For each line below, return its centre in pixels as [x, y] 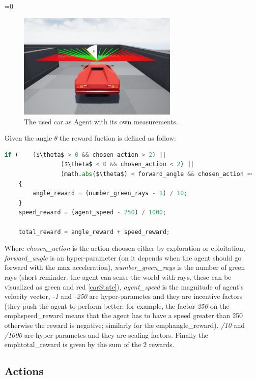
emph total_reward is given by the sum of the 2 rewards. [89, 344]
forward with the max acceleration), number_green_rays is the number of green [125, 267]
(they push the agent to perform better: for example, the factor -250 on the [117, 306]
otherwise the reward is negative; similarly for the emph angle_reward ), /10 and [125, 325]
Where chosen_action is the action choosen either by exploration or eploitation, [125, 248]
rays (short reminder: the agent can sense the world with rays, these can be [118, 277]
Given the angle [28, 138]
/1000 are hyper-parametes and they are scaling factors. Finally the [106, 335]
